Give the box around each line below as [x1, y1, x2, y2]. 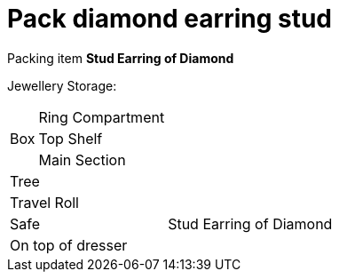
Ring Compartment [38, 108, 165, 126]
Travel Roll [10, 193, 79, 211]
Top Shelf [38, 129, 103, 147]
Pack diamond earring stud [7, 4, 333, 34]
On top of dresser [10, 235, 128, 254]
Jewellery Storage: [7, 77, 117, 93]
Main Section [38, 150, 126, 169]
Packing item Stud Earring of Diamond [7, 50, 234, 66]
